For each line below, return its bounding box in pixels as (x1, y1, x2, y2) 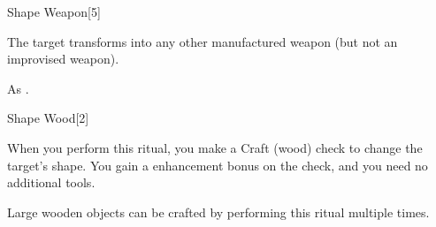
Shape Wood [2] (7, 109, 89, 127)
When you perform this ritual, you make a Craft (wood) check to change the (7, 138, 423, 156)
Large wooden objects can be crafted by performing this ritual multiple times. (7, 202, 430, 221)
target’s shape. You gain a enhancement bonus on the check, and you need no (7, 155, 428, 174)
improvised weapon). (7, 49, 119, 68)
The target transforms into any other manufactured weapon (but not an (7, 32, 398, 50)
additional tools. (7, 173, 96, 192)
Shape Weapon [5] (7, 3, 101, 20)
